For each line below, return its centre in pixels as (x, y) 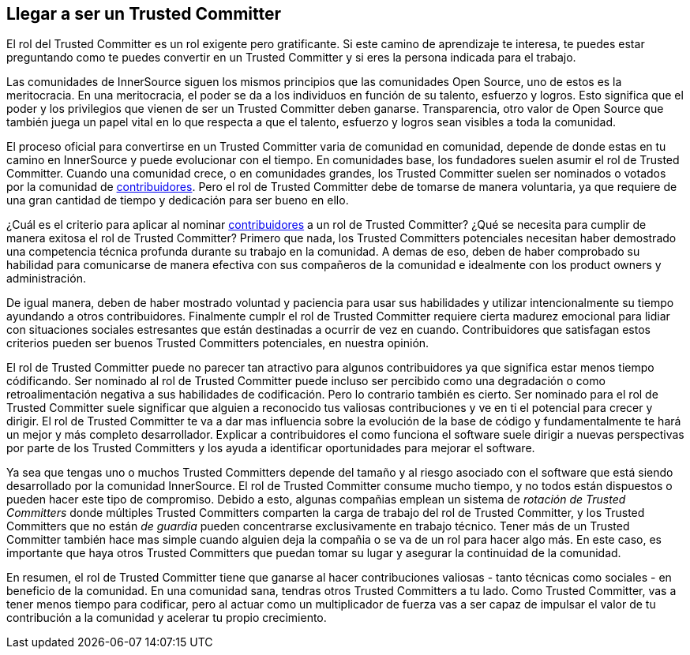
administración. (46, 279)
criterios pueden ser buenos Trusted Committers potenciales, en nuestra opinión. (218, 343)
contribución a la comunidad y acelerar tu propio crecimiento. (167, 618)
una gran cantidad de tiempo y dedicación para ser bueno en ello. (178, 200)
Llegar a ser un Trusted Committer (144, 14)
